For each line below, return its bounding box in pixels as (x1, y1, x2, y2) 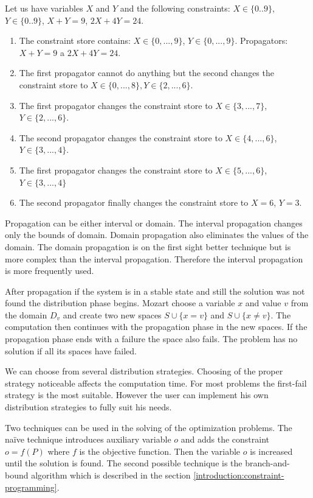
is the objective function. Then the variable (79, 444, 241, 457)
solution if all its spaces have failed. (5, 344, 137, 357)
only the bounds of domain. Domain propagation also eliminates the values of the (5, 228, 309, 241)
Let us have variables (5, 2, 83, 14)
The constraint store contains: (19, 34, 131, 47)
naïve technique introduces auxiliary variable (5, 433, 171, 446)
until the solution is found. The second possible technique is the (5, 457, 242, 469)
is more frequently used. (5, 264, 94, 277)
